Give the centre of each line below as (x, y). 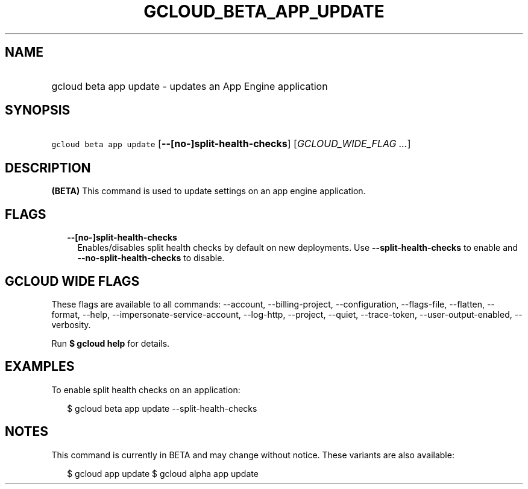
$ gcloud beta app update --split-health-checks (162, 408)
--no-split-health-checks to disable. (151, 258)
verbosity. (71, 324)
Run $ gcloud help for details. (111, 343)
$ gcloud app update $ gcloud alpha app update (163, 473)
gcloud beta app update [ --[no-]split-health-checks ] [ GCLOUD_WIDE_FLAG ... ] (231, 144)
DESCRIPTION (48, 168)
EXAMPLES (40, 367)
